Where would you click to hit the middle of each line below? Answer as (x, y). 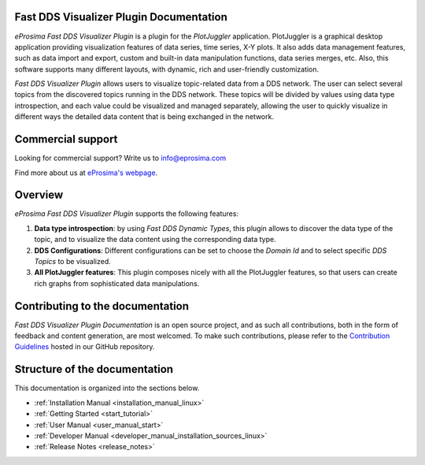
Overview (39, 195)
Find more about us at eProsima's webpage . (86, 173)
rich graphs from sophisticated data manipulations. (117, 283)
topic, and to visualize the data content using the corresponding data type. (155, 240)
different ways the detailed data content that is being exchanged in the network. (144, 117)
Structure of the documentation (94, 369)
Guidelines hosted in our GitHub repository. (85, 347)
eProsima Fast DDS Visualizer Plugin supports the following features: (127, 214)
